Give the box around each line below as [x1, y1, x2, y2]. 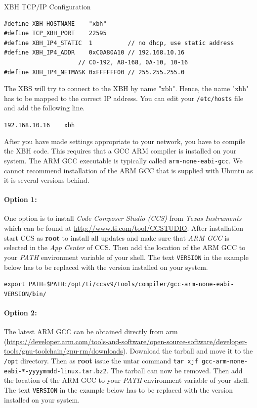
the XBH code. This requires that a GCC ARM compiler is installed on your [4, 146, 237, 156]
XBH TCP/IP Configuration [4, 1, 91, 11]
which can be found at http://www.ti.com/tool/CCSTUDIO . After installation [4, 223, 244, 233]
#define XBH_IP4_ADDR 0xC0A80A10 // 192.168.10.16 [4, 49, 185, 56]
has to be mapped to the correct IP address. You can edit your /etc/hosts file [4, 93, 243, 103]
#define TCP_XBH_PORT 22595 [4, 30, 107, 37]
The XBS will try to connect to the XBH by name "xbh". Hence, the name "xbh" [4, 83, 249, 94]
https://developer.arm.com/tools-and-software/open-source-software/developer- [6, 336, 247, 346]
